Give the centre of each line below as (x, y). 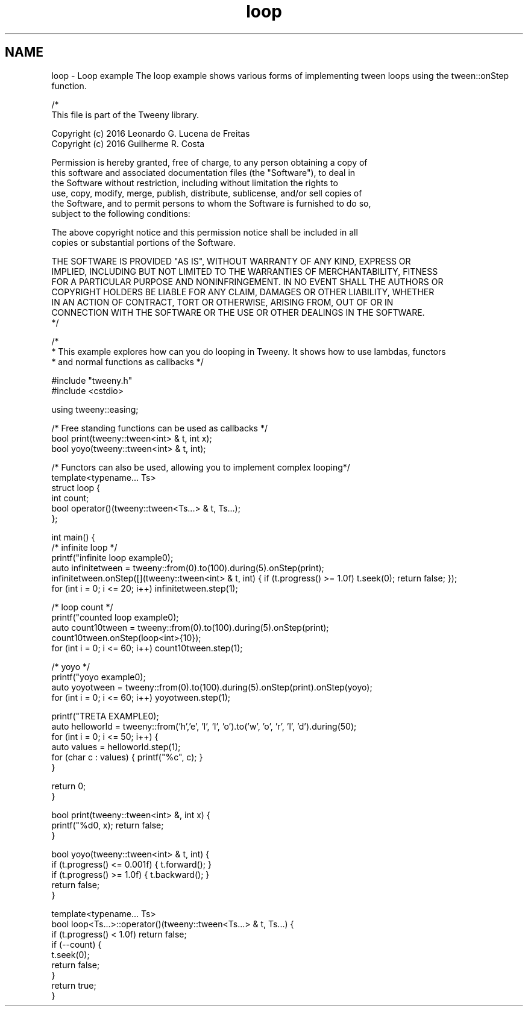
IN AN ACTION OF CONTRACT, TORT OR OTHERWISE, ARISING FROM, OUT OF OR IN (222, 302)
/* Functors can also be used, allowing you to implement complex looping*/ (201, 467)
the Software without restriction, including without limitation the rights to (195, 183)
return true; (74, 985)
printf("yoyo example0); (99, 677)
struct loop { (76, 487)
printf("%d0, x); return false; (108, 825)
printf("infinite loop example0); (112, 557)
